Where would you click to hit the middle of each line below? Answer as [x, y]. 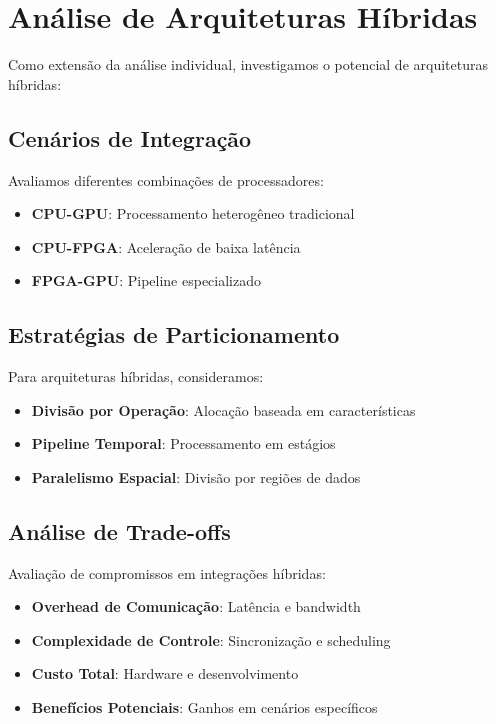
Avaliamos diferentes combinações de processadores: [166, 179]
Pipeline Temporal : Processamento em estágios [183, 443]
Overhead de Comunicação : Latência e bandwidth [196, 606]
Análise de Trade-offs [119, 530]
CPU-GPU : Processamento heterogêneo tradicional [193, 213]
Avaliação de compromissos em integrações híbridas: [167, 572]
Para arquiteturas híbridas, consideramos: [136, 376]
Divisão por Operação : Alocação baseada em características [223, 409]
